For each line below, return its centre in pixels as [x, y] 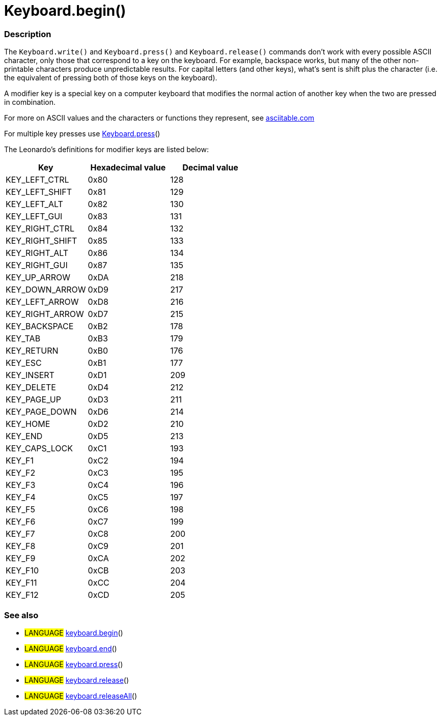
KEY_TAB [23, 339]
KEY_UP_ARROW [38, 278]
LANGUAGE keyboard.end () [71, 648]
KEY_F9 [21, 558]
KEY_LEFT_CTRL [37, 180]
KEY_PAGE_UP [33, 400]
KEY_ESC [24, 363]
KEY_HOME [28, 424]
